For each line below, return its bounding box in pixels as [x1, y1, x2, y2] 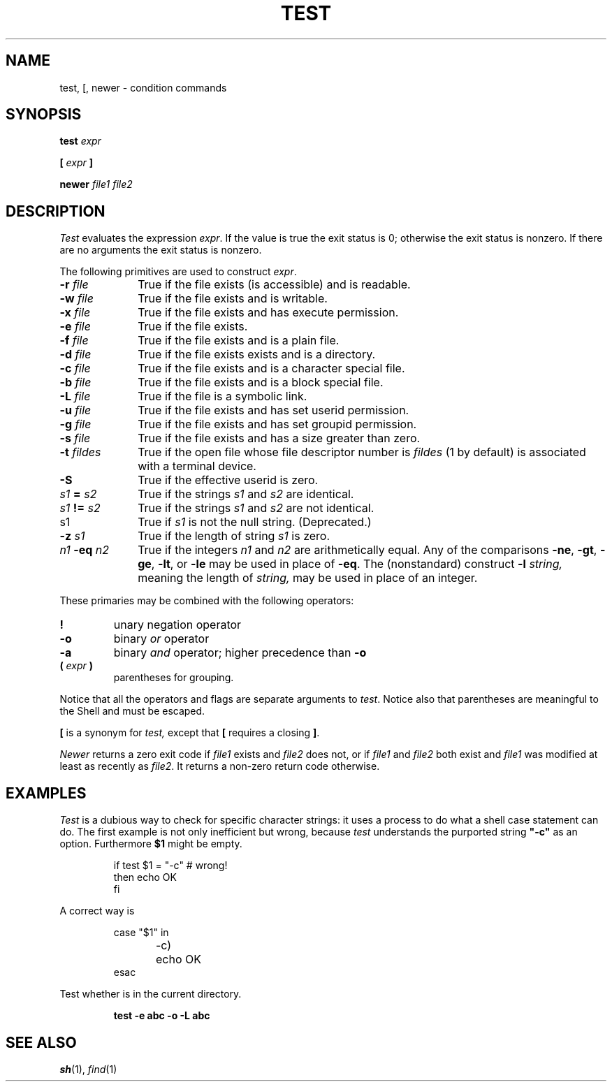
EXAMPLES [6, 784, 87, 802]
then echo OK [113, 871, 177, 884]
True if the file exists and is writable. [138, 291, 328, 306]
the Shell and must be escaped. [59, 705, 205, 717]
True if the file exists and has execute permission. [138, 305, 399, 320]
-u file [59, 403, 92, 418]
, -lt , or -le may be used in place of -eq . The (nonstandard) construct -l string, [151, 557, 563, 571]
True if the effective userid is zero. [138, 473, 319, 488]
